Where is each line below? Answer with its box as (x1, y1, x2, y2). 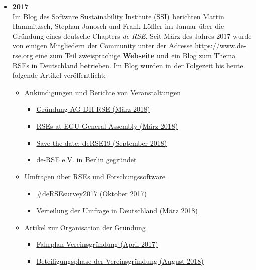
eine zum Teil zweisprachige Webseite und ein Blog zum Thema (35, 50, 236, 60)
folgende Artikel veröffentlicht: (12, 70, 106, 80)
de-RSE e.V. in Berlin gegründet (36, 154, 137, 165)
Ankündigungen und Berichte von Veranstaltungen (24, 86, 181, 97)
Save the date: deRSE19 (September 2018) (36, 137, 167, 148)
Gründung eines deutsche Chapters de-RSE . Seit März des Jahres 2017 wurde (12, 30, 252, 41)
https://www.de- (195, 40, 246, 51)
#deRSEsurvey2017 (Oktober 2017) (36, 188, 147, 199)
